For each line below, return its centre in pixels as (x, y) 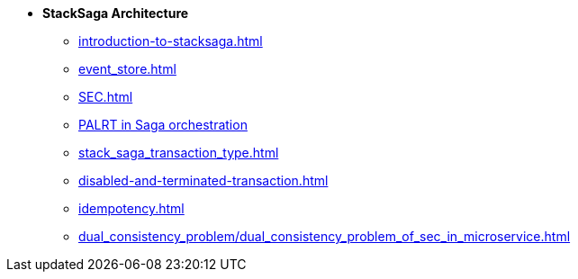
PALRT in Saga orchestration (163, 125)
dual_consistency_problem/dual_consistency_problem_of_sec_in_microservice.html (325, 236)
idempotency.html (131, 208)
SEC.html (106, 97)
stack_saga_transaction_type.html (179, 153)
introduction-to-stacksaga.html (171, 41)
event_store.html (127, 69)
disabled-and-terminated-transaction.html (203, 180)
